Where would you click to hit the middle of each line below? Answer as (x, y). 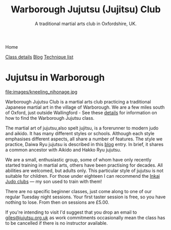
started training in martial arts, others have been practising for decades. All (84, 165)
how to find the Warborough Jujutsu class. (50, 118)
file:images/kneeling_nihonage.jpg (41, 92)
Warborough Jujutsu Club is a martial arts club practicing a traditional (78, 101)
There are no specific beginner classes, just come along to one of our (79, 191)
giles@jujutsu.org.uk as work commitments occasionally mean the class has (85, 217)
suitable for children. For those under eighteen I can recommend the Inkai (82, 176)
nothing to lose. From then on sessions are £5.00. (57, 202)
